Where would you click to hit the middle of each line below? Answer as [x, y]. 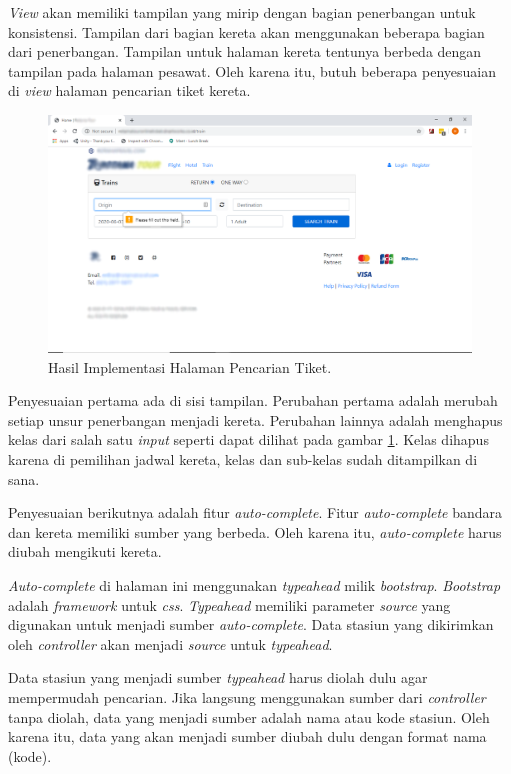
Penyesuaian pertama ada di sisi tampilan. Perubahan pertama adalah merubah [253, 400]
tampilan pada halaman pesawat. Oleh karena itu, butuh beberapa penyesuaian [252, 70]
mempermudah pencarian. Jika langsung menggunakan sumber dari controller [247, 696]
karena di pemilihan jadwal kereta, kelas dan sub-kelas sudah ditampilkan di [243, 459]
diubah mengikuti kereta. [85, 551]
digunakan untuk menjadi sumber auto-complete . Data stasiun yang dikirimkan [251, 624]
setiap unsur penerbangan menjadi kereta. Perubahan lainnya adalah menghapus [255, 419]
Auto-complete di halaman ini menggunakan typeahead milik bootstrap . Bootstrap [254, 584]
